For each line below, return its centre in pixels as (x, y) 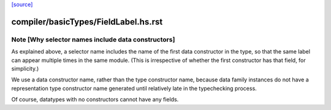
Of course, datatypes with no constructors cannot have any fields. (95, 100)
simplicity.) (25, 68)
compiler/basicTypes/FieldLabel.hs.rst (87, 22)
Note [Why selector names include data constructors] (93, 40)
